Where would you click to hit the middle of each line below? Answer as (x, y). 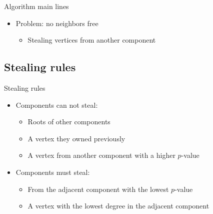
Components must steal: (53, 172)
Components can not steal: (57, 104)
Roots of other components (69, 122)
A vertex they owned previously (76, 138)
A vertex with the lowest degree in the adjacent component (118, 206)
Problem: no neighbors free (57, 23)
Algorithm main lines (36, 6)
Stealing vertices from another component (92, 40)
